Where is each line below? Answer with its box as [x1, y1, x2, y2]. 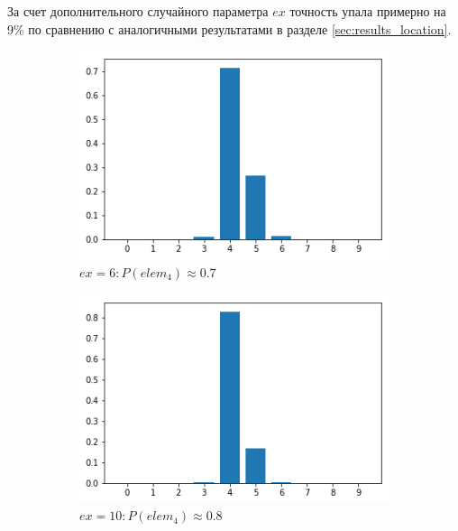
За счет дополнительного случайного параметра [7, 2, 269, 20]
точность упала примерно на [289, 2, 446, 20]
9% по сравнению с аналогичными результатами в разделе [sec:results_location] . [7, 19, 452, 38]
